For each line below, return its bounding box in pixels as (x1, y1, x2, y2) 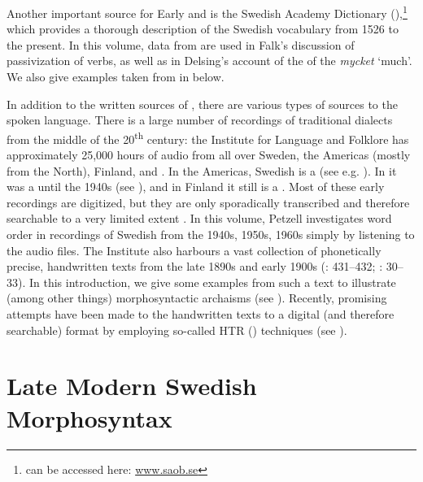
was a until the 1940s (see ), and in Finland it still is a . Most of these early (7, 178, 385, 195)
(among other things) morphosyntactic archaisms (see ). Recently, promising (7, 289, 387, 306)
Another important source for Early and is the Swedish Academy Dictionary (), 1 (7, 2, 408, 21)
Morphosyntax (7, 401, 172, 434)
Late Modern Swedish (7, 369, 257, 402)
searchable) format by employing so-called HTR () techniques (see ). (7, 321, 347, 338)
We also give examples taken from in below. (7, 68, 225, 85)
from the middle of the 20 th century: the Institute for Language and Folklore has (7, 128, 409, 147)
